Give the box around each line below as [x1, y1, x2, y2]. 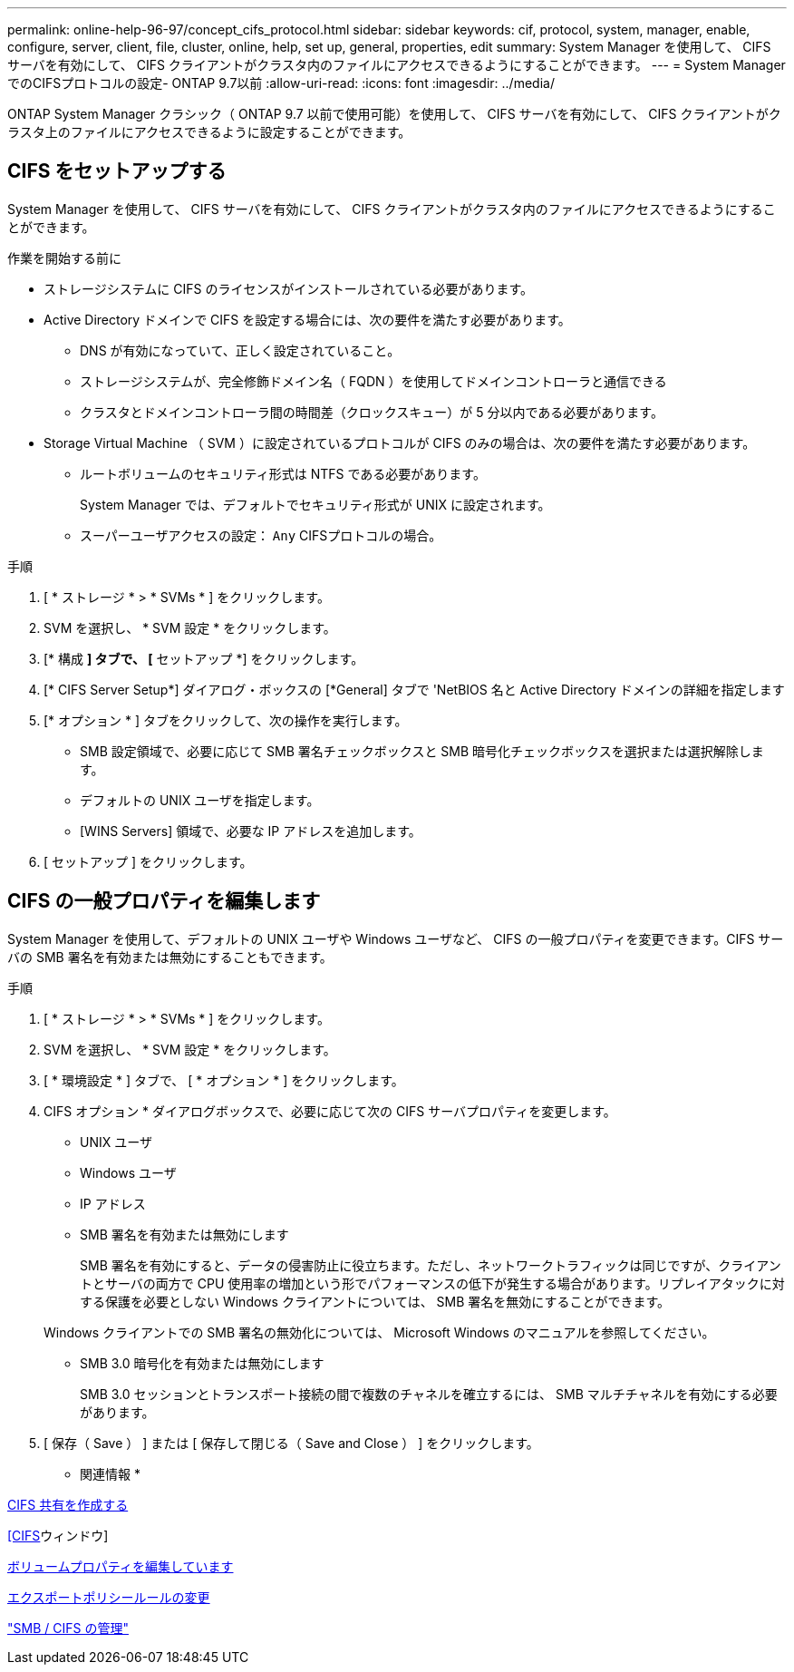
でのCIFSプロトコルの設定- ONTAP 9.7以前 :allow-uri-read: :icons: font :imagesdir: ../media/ [7, 75, 555, 91]
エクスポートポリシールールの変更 [7, 1589, 210, 1605]
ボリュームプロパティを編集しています [7, 1558, 234, 1574]
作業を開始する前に [7, 249, 121, 266]
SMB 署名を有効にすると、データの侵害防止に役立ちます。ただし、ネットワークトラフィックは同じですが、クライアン [80, 1257, 781, 1273]
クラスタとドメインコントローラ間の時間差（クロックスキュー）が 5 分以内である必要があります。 [80, 403, 663, 420]
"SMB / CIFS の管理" [7, 1619, 129, 1636]
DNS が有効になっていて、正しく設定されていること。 [80, 342, 401, 358]
